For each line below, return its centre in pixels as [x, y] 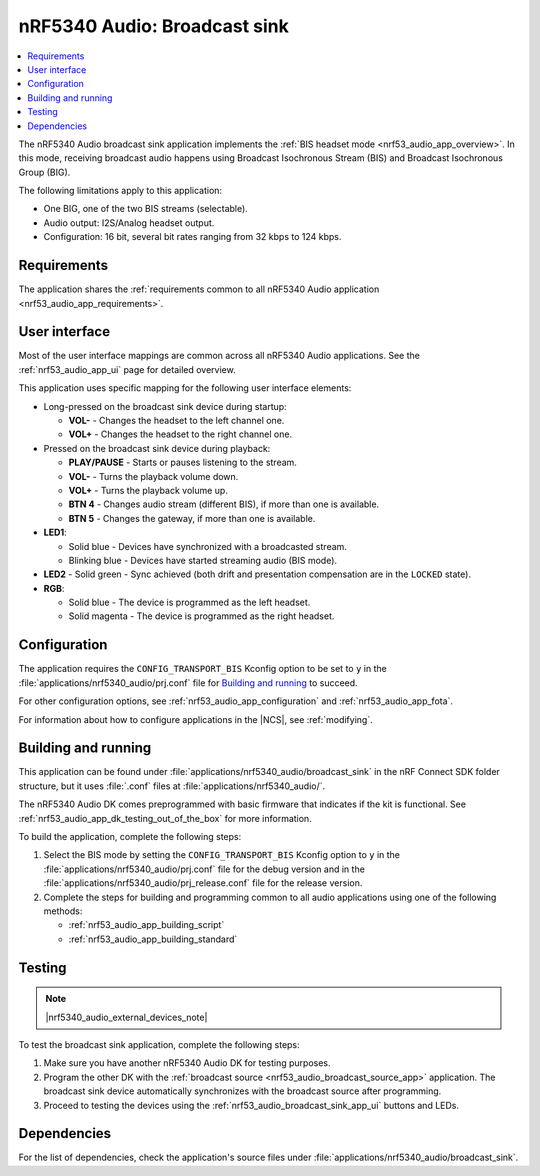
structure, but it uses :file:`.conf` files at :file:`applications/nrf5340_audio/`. [172, 786]
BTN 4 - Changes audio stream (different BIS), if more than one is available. [224, 504]
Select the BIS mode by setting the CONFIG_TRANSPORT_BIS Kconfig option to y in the [221, 855]
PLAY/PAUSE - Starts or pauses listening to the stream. [182, 462]
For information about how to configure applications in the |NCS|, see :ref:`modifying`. [196, 719]
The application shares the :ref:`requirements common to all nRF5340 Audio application [199, 289]
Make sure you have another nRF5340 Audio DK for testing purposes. [187, 1063]
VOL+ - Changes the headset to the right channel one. [180, 434]
